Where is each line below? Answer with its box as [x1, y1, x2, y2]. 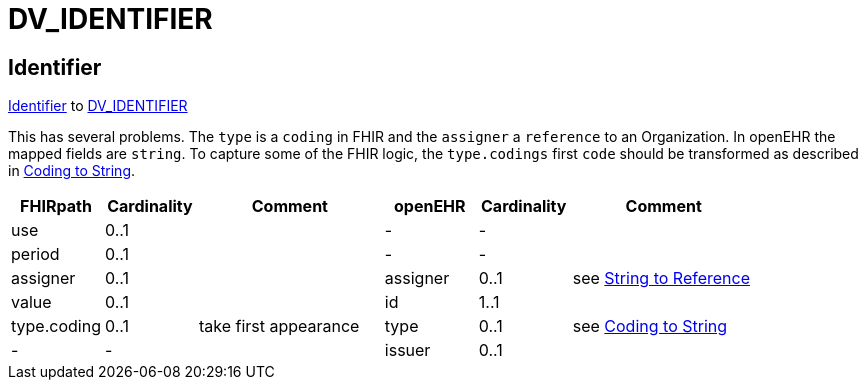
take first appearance [198, 316, 360, 337]
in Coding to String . [8, 162, 136, 180]
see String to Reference [572, 268, 750, 289]
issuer [384, 340, 431, 361]
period [11, 244, 60, 265]
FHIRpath [20, 196, 92, 217]
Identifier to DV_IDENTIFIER [8, 97, 188, 115]
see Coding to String [572, 316, 728, 337]
